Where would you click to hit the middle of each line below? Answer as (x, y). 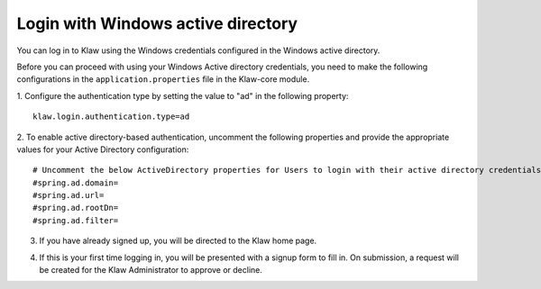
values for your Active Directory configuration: (103, 149)
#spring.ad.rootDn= (76, 208)
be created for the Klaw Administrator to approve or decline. (151, 270)
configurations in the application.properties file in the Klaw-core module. (163, 79)
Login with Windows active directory (157, 23)
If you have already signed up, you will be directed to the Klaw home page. (178, 241)
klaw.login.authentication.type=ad (111, 117)
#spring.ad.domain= (76, 183)
